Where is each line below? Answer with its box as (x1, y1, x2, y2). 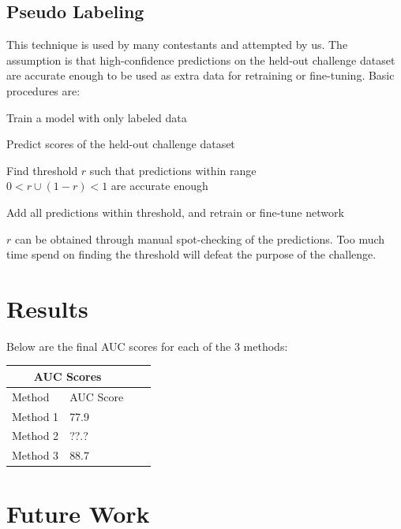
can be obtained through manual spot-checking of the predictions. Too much (14, 230, 385, 247)
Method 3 (12, 447, 59, 464)
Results (6, 292, 88, 324)
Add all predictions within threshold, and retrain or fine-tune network (6, 203, 344, 220)
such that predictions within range (89, 162, 257, 178)
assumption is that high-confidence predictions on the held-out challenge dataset (6, 51, 395, 68)
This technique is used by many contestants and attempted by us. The (6, 36, 348, 53)
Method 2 (12, 427, 59, 444)
